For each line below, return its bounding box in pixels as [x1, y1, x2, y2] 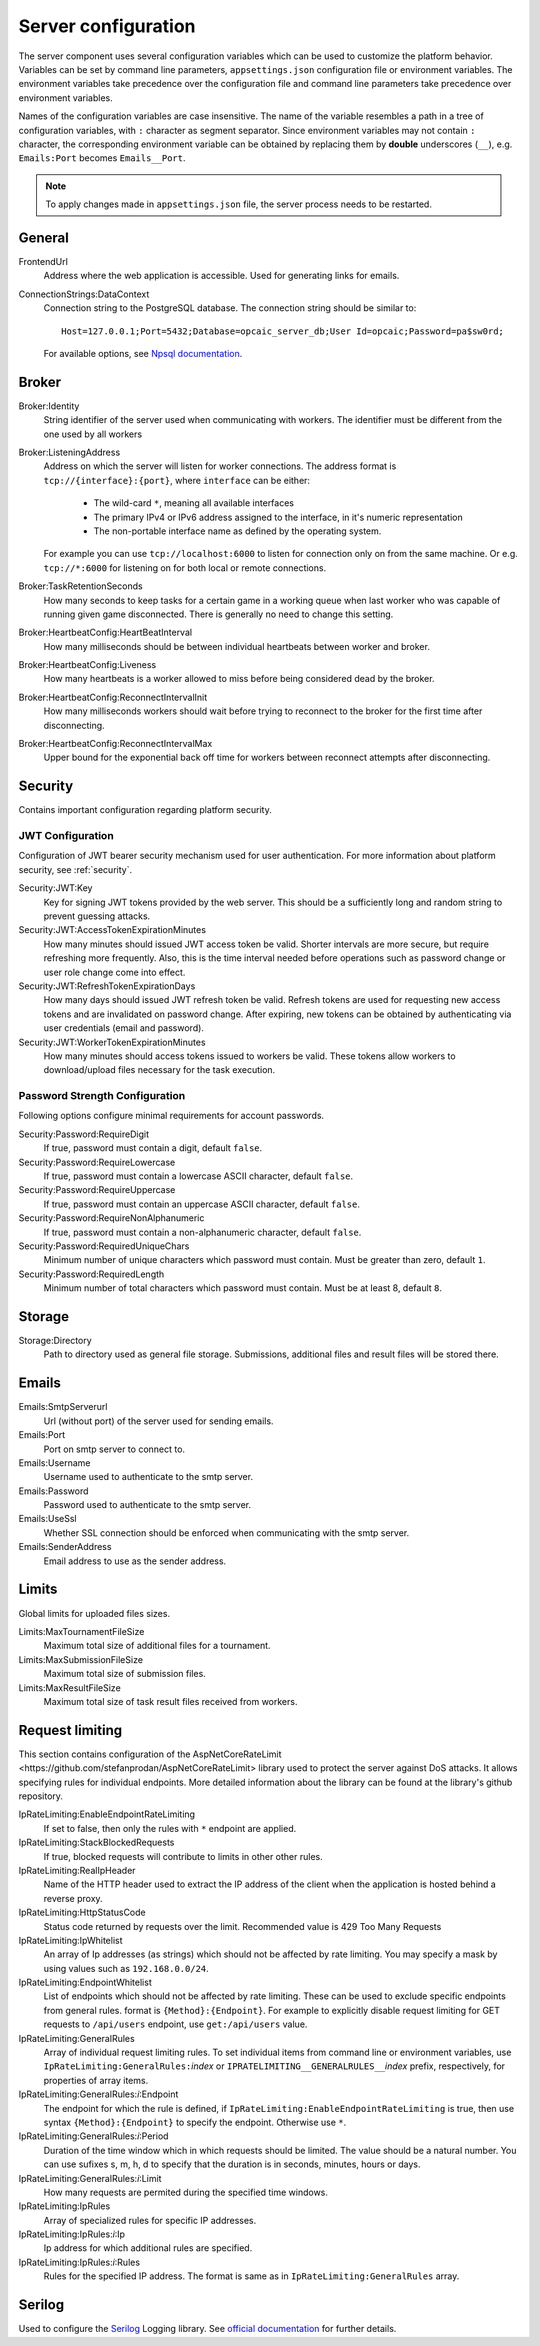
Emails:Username [18, 1456, 91, 1469]
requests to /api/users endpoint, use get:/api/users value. [43, 2018, 308, 2030]
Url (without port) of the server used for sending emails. [43, 1415, 274, 1427]
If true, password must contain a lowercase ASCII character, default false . [43, 1170, 354, 1182]
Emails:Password [18, 1485, 89, 1497]
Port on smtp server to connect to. [43, 1443, 185, 1455]
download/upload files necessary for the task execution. [43, 1064, 276, 1076]
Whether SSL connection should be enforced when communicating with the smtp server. [43, 1526, 410, 1539]
